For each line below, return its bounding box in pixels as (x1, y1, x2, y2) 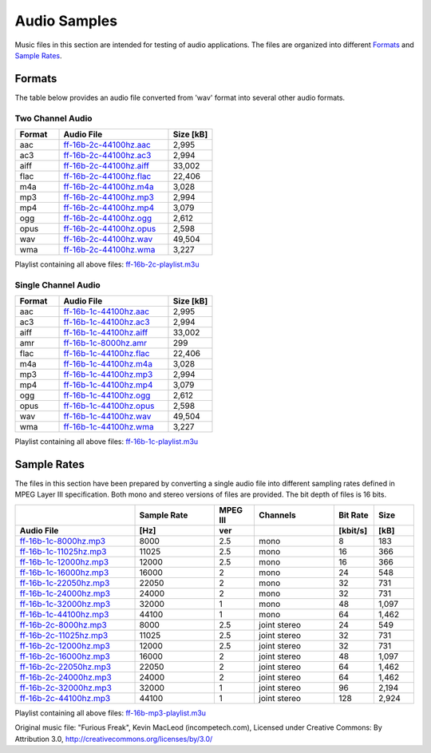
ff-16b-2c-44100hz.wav (63, 233, 153, 244)
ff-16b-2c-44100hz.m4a (63, 180, 155, 192)
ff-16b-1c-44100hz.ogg (63, 390, 151, 401)
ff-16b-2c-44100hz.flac (63, 170, 152, 181)
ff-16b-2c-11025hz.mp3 (19, 629, 109, 640)
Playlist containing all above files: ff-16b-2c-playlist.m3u (14, 260, 200, 269)
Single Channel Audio (14, 279, 101, 291)
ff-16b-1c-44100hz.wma (63, 422, 155, 433)
